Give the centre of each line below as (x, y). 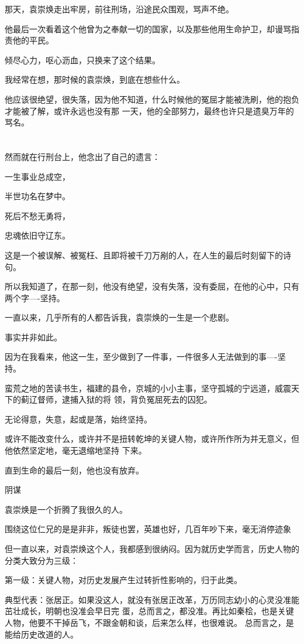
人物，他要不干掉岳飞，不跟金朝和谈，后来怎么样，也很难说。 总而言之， (145, 622)
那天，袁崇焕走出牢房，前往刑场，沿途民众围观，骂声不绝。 (119, 9)
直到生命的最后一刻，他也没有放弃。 (74, 470)
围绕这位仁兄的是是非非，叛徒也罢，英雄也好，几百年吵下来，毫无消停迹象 (148, 529)
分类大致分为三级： (42, 560)
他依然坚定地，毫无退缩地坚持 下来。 (76, 450)
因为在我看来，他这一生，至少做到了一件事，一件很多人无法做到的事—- (141, 357)
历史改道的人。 (49, 634)
